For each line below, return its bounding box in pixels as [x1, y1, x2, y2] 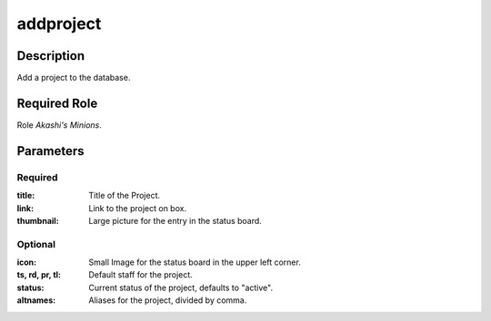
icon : [16, 257, 37, 267]
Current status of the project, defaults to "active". [88, 282, 273, 293]
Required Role [16, 95, 98, 111]
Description [16, 48, 85, 63]
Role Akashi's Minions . [16, 119, 102, 131]
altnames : [16, 295, 56, 306]
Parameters [16, 143, 85, 159]
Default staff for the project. [88, 269, 193, 280]
